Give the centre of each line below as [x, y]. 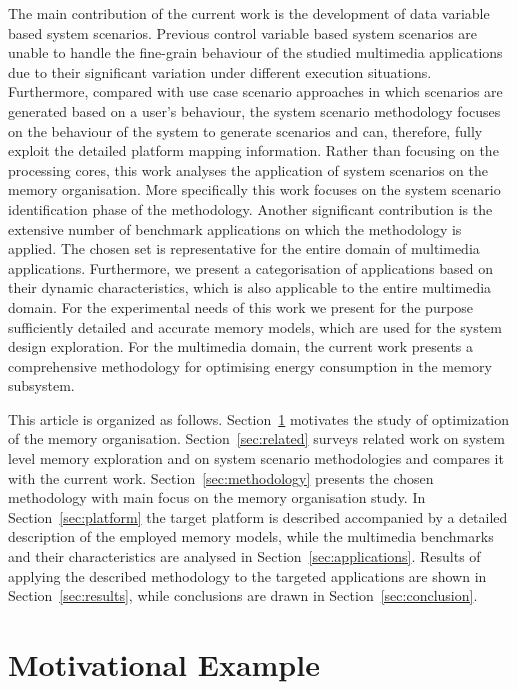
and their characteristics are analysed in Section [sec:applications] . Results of [244, 556]
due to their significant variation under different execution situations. [220, 71]
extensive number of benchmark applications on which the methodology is [235, 228]
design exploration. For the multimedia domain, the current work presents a [241, 346]
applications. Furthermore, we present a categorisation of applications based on [250, 267]
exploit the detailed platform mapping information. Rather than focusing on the [253, 150]
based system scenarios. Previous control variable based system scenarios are [243, 32]
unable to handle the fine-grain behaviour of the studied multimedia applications [255, 52]
